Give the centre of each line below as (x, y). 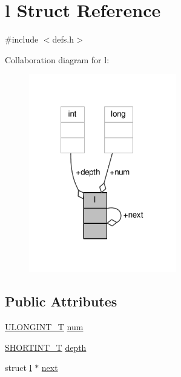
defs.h (63, 39)
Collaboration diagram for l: (57, 59)
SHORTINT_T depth (46, 347)
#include (22, 39)
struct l (18, 368)
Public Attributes (61, 301)
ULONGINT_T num (44, 327)
